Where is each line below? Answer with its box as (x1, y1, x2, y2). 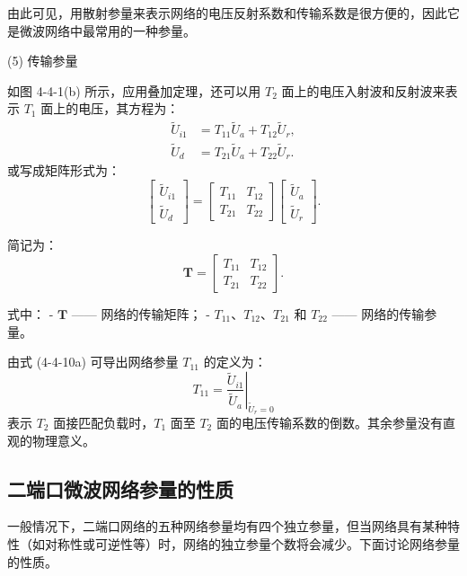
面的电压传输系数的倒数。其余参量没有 (216, 412, 443, 431)
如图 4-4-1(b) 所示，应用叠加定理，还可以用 (7, 81, 261, 100)
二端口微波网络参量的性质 (7, 474, 233, 502)
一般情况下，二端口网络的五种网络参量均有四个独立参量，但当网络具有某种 (7, 517, 447, 536)
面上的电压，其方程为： (40, 99, 180, 118)
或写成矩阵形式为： (7, 161, 120, 180)
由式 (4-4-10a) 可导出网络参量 (7, 352, 179, 371)
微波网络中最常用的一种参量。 (19, 21, 196, 40)
